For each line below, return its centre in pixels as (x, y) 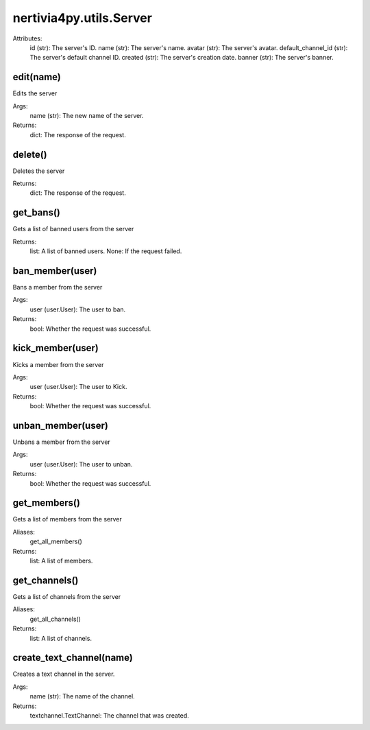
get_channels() (46, 580)
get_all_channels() (56, 619)
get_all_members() (56, 541)
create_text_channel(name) (73, 658)
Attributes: (27, 38)
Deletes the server (39, 171)
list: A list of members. (61, 561)
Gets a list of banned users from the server (73, 229)
